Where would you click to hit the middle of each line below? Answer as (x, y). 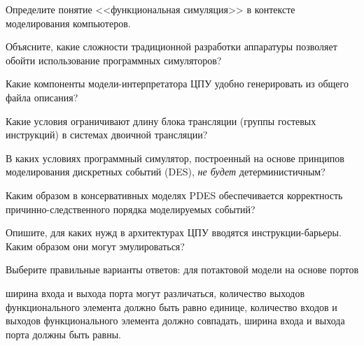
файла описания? (42, 97)
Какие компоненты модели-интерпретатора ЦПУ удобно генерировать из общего (177, 84)
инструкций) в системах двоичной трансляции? (107, 135)
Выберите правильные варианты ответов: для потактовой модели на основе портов (182, 269)
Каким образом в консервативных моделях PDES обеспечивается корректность (174, 195)
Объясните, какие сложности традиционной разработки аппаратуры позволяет (171, 46)
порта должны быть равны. (63, 334)
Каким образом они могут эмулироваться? (95, 246)
